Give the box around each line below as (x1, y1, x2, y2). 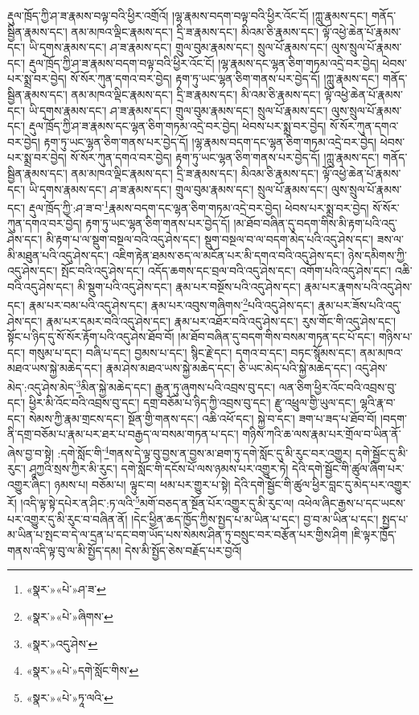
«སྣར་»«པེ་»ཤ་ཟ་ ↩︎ (26, 581, 106, 598)
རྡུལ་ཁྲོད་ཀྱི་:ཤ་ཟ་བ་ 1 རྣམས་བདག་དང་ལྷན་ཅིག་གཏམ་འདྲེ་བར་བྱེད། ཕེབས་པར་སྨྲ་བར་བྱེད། (28, 197, 369, 216)
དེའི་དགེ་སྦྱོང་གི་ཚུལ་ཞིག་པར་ (292, 460, 405, 477)
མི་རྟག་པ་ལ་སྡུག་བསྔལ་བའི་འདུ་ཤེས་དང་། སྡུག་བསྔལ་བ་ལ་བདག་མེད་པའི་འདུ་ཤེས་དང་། (46, 230, 374, 247)
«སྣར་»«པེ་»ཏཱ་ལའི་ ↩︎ (26, 688, 113, 705)
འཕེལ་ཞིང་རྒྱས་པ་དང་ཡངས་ (297, 495, 406, 512)
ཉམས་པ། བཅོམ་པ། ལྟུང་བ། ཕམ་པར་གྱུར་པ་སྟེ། (54, 475, 231, 492)
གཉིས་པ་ (379, 328, 413, 345)
